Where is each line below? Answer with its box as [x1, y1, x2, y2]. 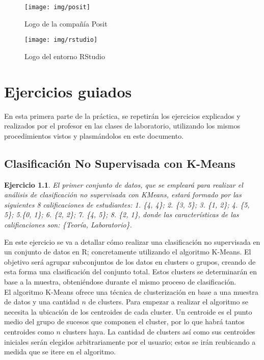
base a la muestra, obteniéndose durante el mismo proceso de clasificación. [4, 276, 236, 287]
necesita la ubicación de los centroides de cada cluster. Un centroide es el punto [4, 306, 252, 317]
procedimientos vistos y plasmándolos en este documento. [4, 130, 184, 141]
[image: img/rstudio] [24, 36, 98, 44]
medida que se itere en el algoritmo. [4, 346, 116, 357]
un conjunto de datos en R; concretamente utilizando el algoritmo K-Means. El [4, 246, 251, 257]
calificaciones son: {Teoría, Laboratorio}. [4, 219, 132, 229]
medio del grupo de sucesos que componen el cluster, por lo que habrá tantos [4, 316, 245, 327]
